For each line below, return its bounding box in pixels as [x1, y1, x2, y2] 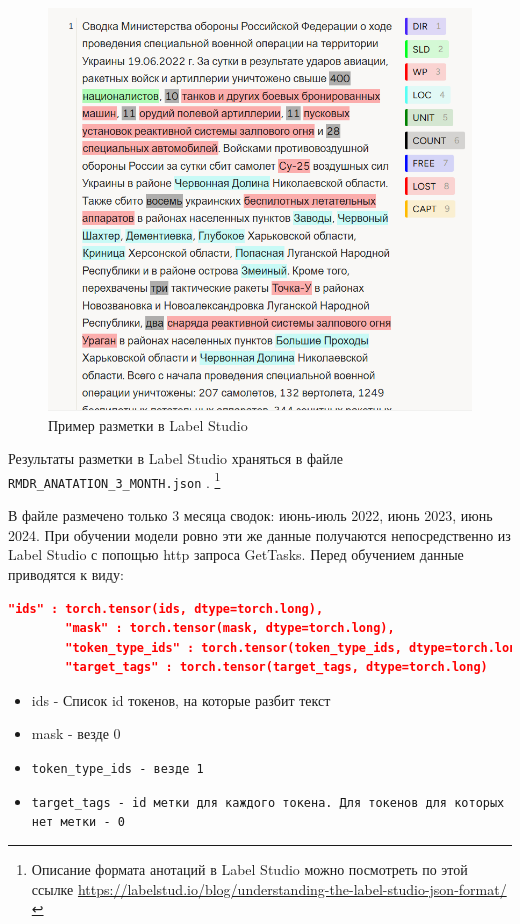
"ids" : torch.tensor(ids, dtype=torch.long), [8, 601, 324, 616]
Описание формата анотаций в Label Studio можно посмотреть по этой [31, 859, 468, 880]
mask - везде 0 [31, 723, 121, 744]
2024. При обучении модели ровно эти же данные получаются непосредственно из [8, 524, 511, 545]
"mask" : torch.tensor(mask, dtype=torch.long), [65, 621, 395, 636]
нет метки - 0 [31, 815, 125, 830]
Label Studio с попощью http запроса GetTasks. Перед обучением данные [8, 544, 464, 565]
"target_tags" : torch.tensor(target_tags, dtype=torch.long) [65, 660, 488, 675]
